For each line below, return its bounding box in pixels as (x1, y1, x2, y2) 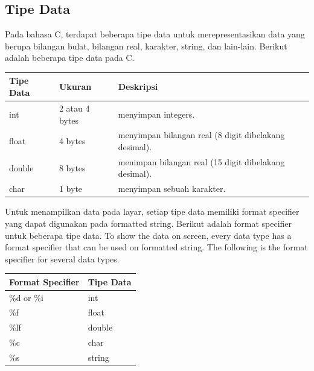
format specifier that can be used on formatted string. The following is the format (5, 241, 308, 253)
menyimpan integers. (118, 107, 195, 120)
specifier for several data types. (5, 252, 120, 265)
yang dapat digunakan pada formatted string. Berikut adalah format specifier (5, 217, 292, 229)
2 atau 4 (59, 101, 90, 114)
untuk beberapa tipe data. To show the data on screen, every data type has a (5, 229, 292, 241)
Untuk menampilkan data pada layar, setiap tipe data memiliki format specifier (5, 205, 300, 218)
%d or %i (9, 291, 43, 303)
